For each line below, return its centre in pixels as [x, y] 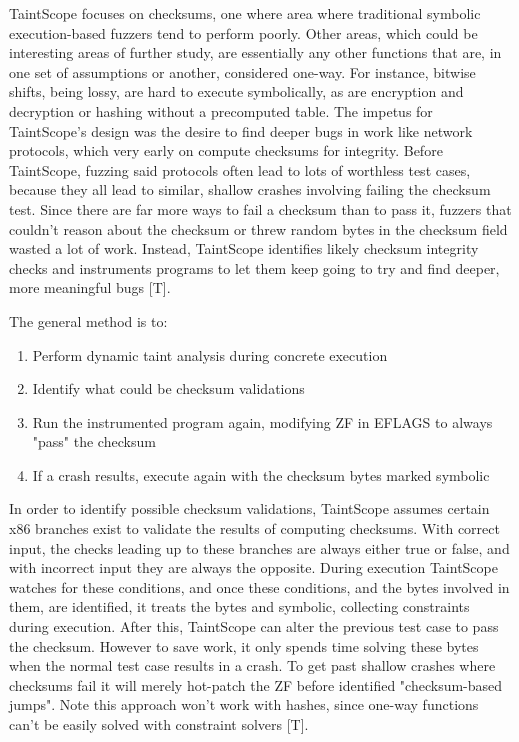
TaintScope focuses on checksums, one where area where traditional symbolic [245, 13]
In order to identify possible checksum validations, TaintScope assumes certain [249, 508]
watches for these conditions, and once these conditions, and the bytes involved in [259, 586]
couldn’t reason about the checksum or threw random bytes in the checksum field [258, 228]
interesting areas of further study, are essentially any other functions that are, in [255, 52]
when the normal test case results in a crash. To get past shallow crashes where [252, 665]
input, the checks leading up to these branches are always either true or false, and [259, 547]
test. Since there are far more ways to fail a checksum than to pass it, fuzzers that [260, 208]
